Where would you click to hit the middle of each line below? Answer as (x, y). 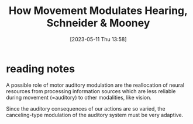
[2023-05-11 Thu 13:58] (98, 39)
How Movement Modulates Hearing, (98, 11)
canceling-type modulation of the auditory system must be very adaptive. (95, 115)
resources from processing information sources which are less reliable (91, 91)
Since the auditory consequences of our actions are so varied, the (86, 108)
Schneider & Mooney (98, 23)
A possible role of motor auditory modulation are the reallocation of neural (95, 85)
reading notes (40, 69)
